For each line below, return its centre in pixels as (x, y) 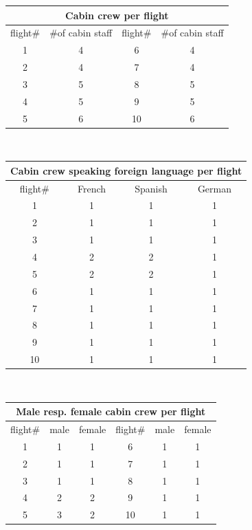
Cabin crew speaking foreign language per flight (126, 170)
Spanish (151, 188)
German (215, 188)
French (92, 188)
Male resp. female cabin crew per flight (111, 411)
